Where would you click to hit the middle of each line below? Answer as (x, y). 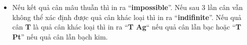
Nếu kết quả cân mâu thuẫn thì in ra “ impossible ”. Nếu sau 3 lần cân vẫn (127, 7)
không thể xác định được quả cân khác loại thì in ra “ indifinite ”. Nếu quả (127, 17)
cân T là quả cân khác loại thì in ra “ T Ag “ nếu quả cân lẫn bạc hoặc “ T (127, 27)
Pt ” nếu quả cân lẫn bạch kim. (60, 36)
